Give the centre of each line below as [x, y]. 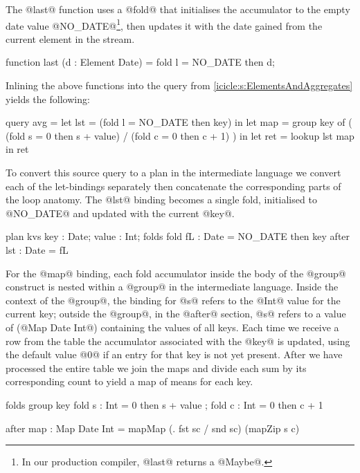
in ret [17, 149]
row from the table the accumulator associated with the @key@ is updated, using [178, 341]
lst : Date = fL [37, 249]
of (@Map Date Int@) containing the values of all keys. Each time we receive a [172, 327]
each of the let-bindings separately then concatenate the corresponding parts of [173, 186]
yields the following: [48, 99]
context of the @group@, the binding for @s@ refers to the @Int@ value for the [173, 300]
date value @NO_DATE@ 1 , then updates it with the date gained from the [164, 24]
